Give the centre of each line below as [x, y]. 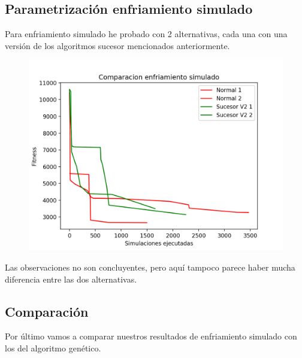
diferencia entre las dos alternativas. [71, 279]
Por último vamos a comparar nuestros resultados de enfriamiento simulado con [151, 336]
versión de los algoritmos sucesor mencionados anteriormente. [117, 45]
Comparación [47, 311]
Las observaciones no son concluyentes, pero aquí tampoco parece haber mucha [150, 267]
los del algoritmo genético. [53, 348]
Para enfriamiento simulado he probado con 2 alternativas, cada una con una [146, 34]
